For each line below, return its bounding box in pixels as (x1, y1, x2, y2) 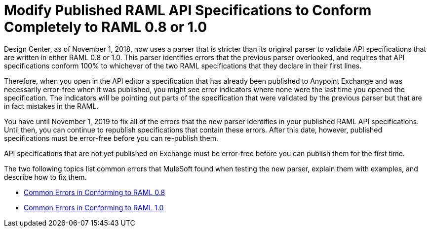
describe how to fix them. (4, 172, 87, 181)
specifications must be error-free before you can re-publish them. (4, 133, 219, 142)
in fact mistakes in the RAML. (4, 101, 99, 110)
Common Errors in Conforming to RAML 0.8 (24, 188, 165, 197)
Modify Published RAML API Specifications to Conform (4, 2, 372, 19)
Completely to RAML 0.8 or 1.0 (4, 19, 207, 35)
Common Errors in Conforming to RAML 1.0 (24, 203, 164, 212)
